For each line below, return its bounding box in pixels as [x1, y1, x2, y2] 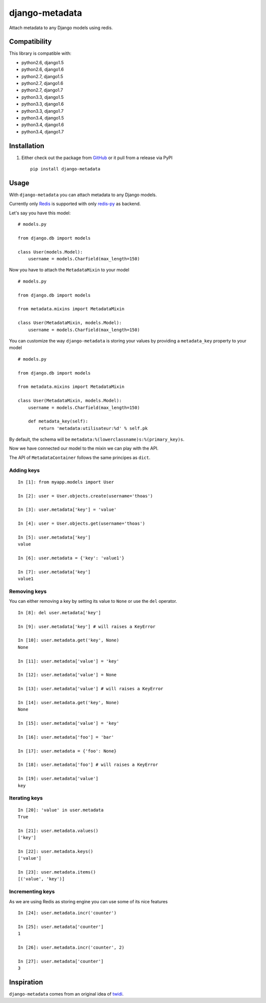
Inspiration [9, 978, 43, 986]
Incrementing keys [9, 888, 55, 895]
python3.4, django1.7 [21, 128, 64, 134]
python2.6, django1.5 [21, 59, 64, 65]
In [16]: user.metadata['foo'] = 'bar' [18, 734, 114, 740]
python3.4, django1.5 [21, 115, 64, 121]
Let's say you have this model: [9, 210, 71, 216]
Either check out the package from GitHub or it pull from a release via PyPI [21, 155, 173, 161]
